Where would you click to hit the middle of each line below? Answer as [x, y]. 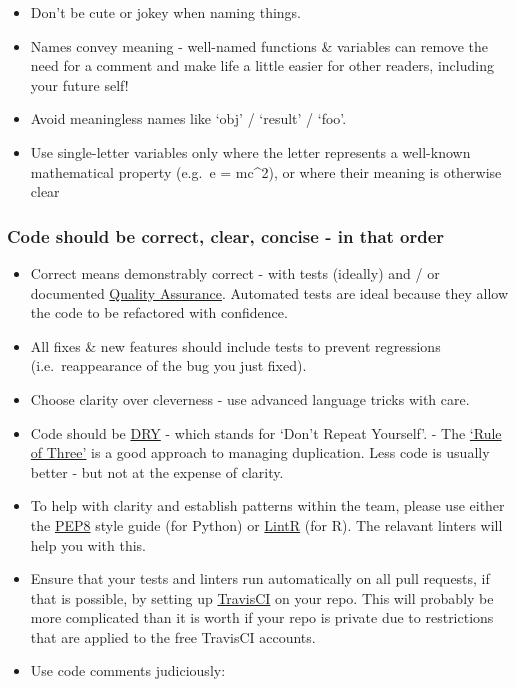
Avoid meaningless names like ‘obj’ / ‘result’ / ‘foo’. [188, 118]
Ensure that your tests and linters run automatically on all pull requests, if [260, 578]
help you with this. [88, 544]
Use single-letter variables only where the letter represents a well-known [250, 151]
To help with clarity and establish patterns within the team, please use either [267, 505]
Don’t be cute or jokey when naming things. [166, 12]
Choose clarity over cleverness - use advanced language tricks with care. [250, 398]
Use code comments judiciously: [128, 670]
